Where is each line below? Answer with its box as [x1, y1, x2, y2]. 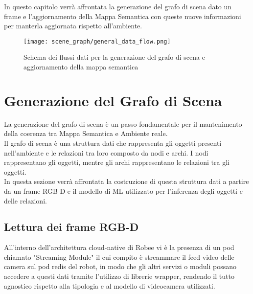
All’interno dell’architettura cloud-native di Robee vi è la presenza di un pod [4, 242, 234, 252]
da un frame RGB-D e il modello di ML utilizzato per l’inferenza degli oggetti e [4, 185, 243, 196]
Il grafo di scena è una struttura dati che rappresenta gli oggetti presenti [4, 137, 222, 148]
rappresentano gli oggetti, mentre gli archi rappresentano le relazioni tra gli [4, 157, 230, 167]
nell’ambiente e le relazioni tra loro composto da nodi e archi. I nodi [4, 147, 208, 158]
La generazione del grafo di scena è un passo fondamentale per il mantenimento [4, 118, 242, 129]
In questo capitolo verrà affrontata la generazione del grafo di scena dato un [4, 1, 232, 11]
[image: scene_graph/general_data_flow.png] [23, 38, 171, 45]
